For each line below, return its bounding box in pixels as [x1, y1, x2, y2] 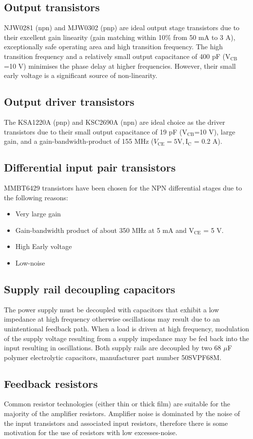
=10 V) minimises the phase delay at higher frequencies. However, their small [4, 60, 236, 71]
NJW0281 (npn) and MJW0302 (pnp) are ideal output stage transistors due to [4, 22, 240, 33]
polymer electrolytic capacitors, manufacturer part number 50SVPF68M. [4, 352, 222, 362]
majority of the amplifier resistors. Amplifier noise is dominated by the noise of [4, 408, 240, 419]
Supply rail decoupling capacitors [4, 281, 175, 296]
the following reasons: [4, 192, 68, 202]
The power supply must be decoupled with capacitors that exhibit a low [4, 304, 219, 314]
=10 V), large [194, 126, 235, 136]
